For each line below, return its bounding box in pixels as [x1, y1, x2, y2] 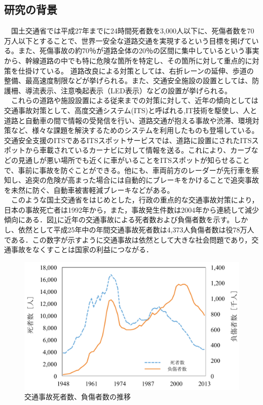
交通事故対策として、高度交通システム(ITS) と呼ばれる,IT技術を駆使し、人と [4, 105, 257, 115]
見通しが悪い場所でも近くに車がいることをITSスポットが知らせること [18, 154, 250, 165]
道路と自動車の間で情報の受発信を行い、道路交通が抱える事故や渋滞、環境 [4, 115, 252, 125]
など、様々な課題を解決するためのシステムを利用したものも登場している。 [11, 125, 259, 136]
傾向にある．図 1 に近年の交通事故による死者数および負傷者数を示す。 [4, 214, 234, 225]
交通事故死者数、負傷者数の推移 [24, 391, 131, 402]
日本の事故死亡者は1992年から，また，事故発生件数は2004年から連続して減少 [4, 204, 259, 215]
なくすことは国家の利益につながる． [32, 244, 153, 255]
